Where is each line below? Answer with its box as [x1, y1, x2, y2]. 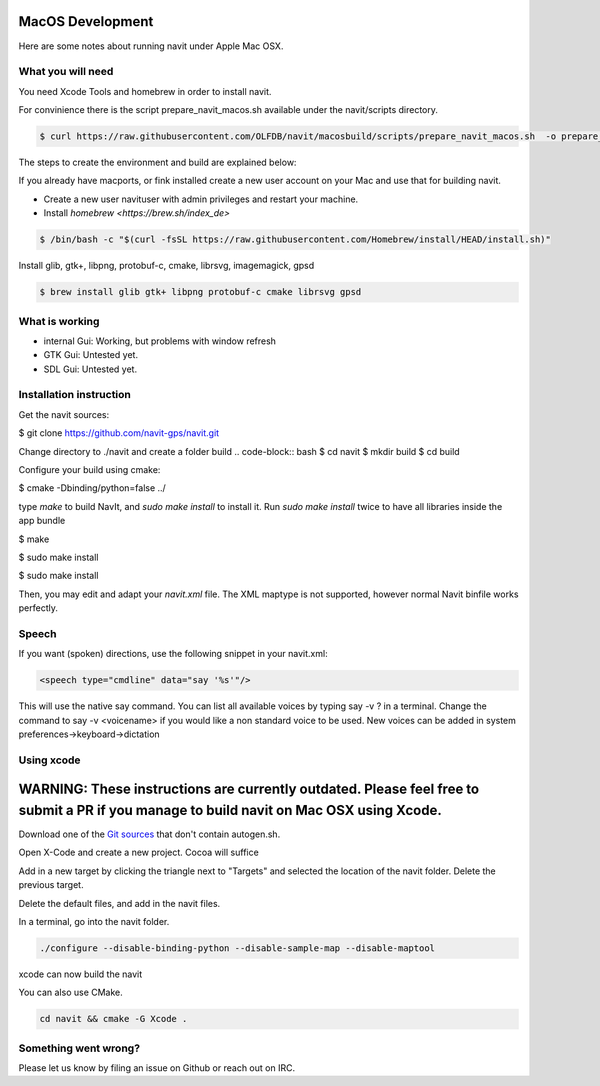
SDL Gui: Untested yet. [43, 363, 138, 375]
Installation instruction [18, 388, 132, 402]
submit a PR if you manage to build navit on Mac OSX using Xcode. [18, 801, 442, 819]
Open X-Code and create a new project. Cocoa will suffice [18, 846, 259, 859]
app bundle [18, 515, 66, 527]
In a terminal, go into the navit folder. [18, 916, 170, 927]
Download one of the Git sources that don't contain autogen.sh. [18, 828, 281, 840]
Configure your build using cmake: [18, 463, 161, 475]
